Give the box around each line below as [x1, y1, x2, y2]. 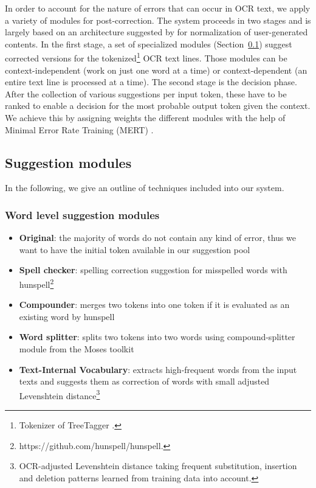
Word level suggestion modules [5, 207, 160, 222]
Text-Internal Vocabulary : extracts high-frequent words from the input [19, 363, 297, 375]
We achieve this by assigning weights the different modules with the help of [5, 111, 286, 124]
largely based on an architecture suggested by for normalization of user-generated [5, 26, 308, 38]
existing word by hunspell [19, 310, 115, 322]
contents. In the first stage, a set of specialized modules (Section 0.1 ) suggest [5, 37, 292, 50]
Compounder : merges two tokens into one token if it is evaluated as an [19, 298, 290, 311]
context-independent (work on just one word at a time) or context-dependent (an [5, 63, 307, 76]
